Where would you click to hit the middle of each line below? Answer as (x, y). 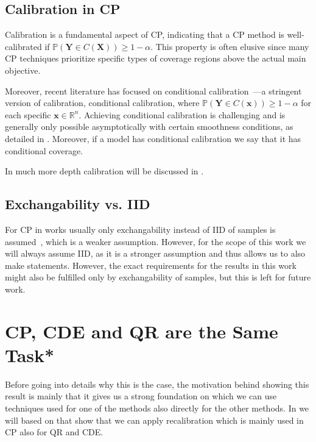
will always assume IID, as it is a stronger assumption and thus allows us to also (155, 253)
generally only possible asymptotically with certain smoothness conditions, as (149, 127)
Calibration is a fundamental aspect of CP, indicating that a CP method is (145, 34)
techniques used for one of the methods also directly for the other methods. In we (157, 408)
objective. (23, 70)
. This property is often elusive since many (230, 46)
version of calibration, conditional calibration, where (102, 103)
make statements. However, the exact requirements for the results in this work (151, 265)
